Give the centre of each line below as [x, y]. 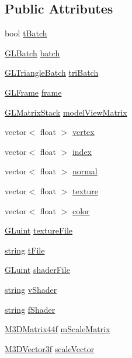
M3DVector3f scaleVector [50, 348]
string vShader [31, 289]
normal [85, 171]
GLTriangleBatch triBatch [52, 72]
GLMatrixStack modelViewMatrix [66, 112]
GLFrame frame [33, 92]
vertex [83, 132]
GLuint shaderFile [37, 270]
